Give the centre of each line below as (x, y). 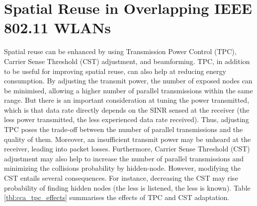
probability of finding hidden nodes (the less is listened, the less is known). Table (127, 187)
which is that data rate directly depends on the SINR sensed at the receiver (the (127, 109)
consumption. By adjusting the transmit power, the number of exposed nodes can (128, 81)
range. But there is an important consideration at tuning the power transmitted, (127, 100)
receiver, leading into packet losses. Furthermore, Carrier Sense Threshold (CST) (127, 149)
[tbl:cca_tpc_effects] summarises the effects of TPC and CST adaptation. (117, 197)
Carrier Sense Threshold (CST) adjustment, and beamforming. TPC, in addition (127, 61)
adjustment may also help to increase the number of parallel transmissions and (124, 158)
